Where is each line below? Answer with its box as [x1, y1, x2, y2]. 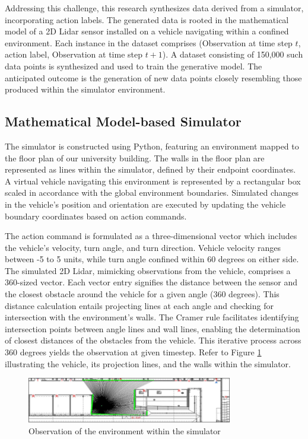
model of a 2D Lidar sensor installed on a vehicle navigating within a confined [5, 25, 289, 37]
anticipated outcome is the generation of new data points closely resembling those [5, 71, 302, 84]
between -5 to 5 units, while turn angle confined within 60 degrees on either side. [5, 253, 299, 265]
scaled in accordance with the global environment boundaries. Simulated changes [5, 186, 299, 199]
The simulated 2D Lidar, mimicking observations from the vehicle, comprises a [5, 264, 291, 276]
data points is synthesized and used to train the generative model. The [5, 59, 262, 72]
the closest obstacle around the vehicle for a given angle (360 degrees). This [5, 288, 280, 300]
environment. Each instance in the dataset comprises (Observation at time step [5, 36, 293, 49]
